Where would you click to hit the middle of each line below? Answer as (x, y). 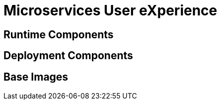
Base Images (36, 77)
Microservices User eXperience (110, 10)
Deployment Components (68, 56)
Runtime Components (59, 34)
